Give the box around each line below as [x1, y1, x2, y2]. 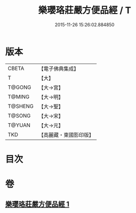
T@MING [8, 93, 30, 100]
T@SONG [8, 112, 31, 119]
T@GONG [8, 84, 31, 91]
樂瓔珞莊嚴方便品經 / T [38, 5, 131, 16]
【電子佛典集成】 [38, 65, 79, 72]
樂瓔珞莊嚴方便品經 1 [5, 200, 70, 208]
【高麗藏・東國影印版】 [38, 131, 94, 138]
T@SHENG [8, 102, 34, 110]
